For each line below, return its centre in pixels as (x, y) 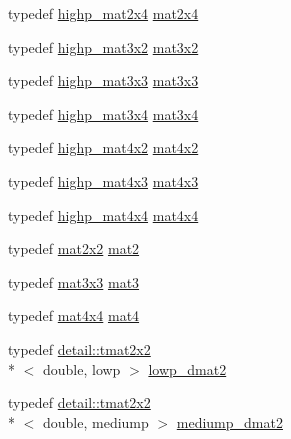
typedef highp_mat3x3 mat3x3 (103, 80)
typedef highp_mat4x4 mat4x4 (103, 214)
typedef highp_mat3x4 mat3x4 (103, 113)
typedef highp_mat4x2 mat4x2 (103, 147)
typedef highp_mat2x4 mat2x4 (103, 13)
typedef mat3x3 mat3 (74, 281)
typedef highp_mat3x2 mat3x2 (103, 46)
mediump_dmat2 (229, 421)
